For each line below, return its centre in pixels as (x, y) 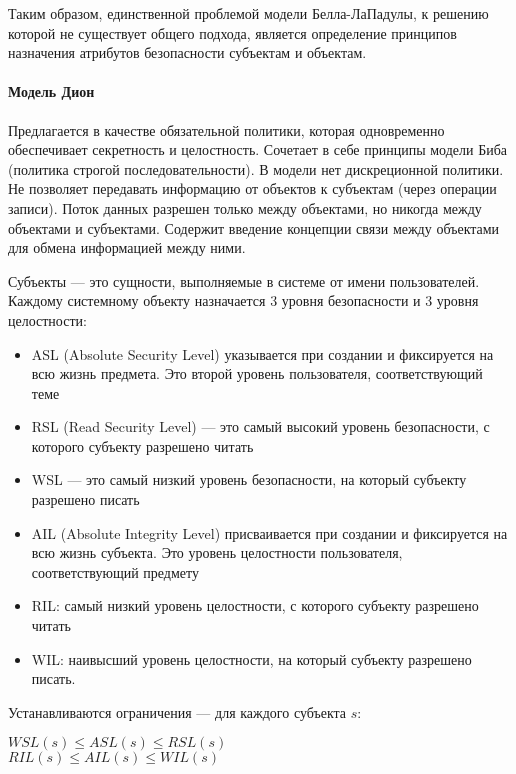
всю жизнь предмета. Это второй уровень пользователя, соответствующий (257, 373)
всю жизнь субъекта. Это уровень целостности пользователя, (217, 552)
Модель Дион (51, 91)
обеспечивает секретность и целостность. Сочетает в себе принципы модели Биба (258, 149)
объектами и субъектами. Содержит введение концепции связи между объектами (254, 227)
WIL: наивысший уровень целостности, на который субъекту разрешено (251, 658)
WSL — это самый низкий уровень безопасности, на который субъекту (249, 479)
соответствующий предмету (115, 571)
